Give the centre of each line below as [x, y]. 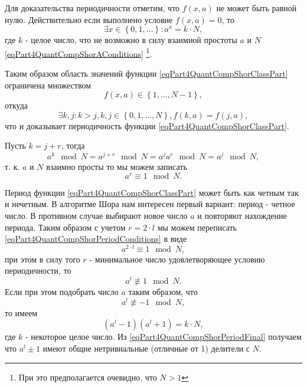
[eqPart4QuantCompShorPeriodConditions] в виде [96, 239]
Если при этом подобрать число [62, 292]
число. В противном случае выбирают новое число [96, 215]
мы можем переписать [197, 227]
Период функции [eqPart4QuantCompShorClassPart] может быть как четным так [152, 192]
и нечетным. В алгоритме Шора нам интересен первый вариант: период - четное [150, 204]
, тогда [73, 145]
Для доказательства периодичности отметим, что [92, 8]
